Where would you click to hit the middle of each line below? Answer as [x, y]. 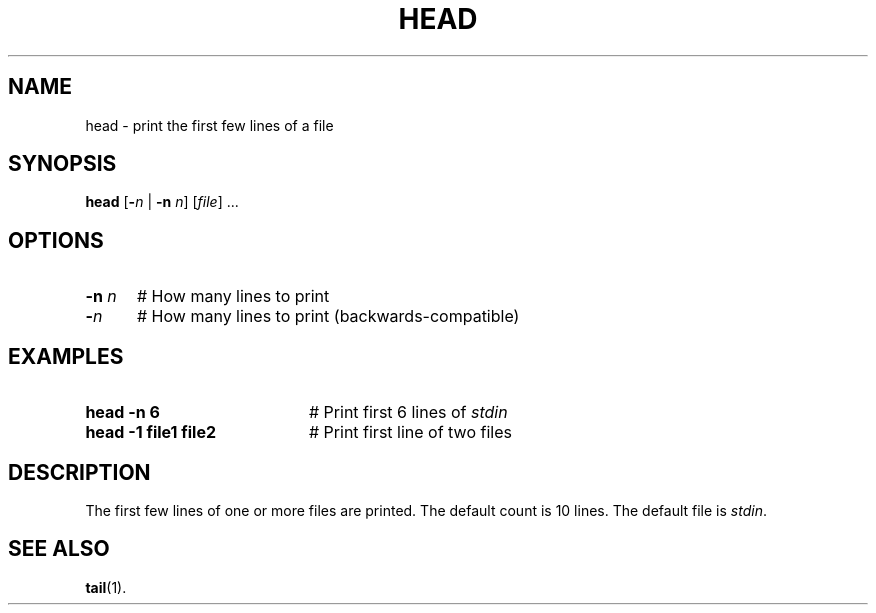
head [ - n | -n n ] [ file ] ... [162, 202]
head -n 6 [122, 412]
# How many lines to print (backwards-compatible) [328, 316]
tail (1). [106, 587]
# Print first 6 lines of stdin [408, 412]
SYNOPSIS [62, 164]
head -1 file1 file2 [151, 432]
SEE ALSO [59, 549]
